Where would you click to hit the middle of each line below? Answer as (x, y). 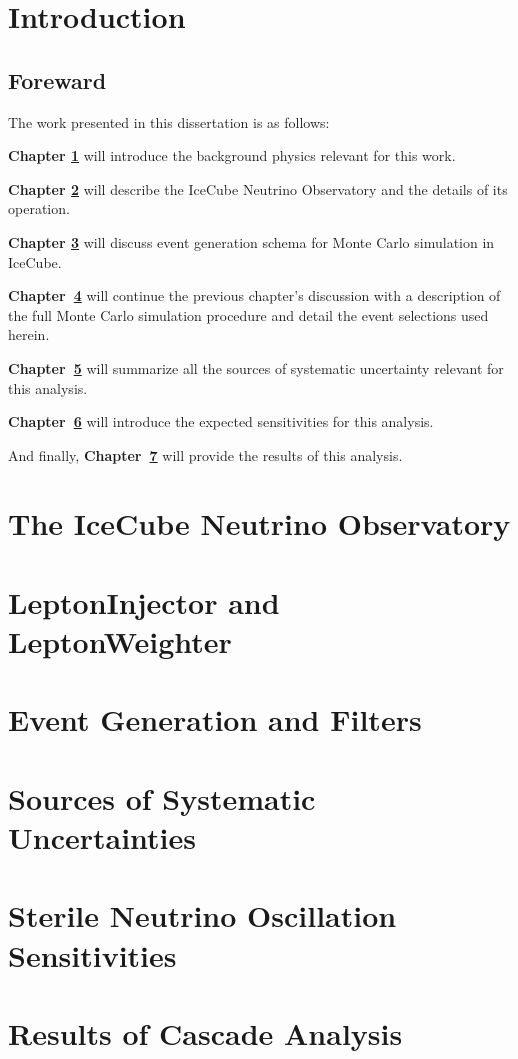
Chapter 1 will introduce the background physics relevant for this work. (232, 155)
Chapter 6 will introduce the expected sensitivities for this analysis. (221, 421)
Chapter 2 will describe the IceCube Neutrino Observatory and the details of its (258, 188)
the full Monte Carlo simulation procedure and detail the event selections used (248, 314)
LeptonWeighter (120, 641)
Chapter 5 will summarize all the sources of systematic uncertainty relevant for (256, 367)
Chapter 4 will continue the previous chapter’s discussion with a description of (254, 295)
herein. (29, 334)
